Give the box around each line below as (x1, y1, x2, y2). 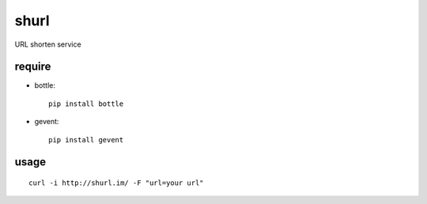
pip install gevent (48, 135, 124, 144)
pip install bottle (48, 99, 124, 108)
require (14, 60, 51, 74)
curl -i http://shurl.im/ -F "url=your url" (28, 179, 205, 187)
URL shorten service (14, 40, 82, 49)
